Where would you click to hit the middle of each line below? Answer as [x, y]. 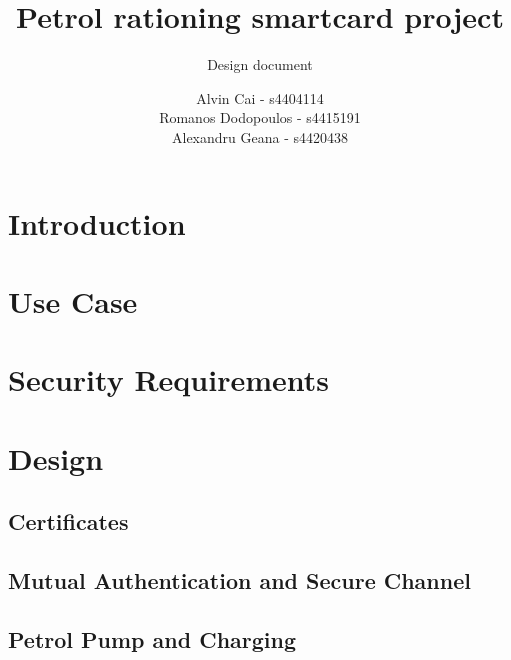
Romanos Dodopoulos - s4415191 [260, 117]
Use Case [73, 300]
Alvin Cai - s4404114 [260, 97]
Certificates [68, 521]
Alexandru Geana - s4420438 [260, 136]
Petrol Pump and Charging [152, 638]
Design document [260, 64]
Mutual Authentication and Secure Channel [239, 579]
